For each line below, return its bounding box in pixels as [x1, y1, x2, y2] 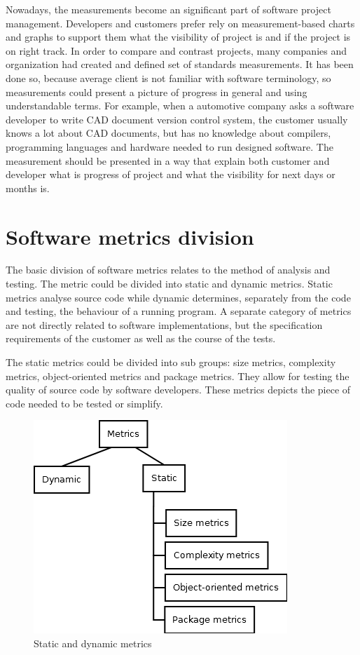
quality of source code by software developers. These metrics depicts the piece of [6, 382, 351, 397]
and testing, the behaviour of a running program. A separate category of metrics [6, 304, 352, 318]
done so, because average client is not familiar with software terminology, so [6, 70, 331, 85]
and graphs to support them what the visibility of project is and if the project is [6, 29, 351, 44]
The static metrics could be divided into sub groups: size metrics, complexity [6, 355, 336, 369]
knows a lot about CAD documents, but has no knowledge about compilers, [6, 126, 331, 140]
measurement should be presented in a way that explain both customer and [6, 153, 330, 168]
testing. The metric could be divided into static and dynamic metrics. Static [6, 276, 333, 291]
